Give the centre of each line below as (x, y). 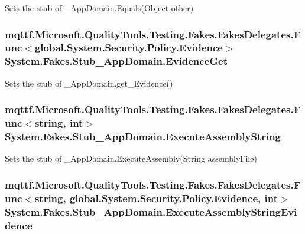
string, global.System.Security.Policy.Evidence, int (156, 198)
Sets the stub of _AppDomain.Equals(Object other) (99, 8)
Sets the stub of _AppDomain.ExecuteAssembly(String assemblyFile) (131, 158)
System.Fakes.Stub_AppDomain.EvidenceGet (116, 61)
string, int (59, 123)
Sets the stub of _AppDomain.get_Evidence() (89, 83)
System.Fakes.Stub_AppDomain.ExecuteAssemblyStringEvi (151, 211)
